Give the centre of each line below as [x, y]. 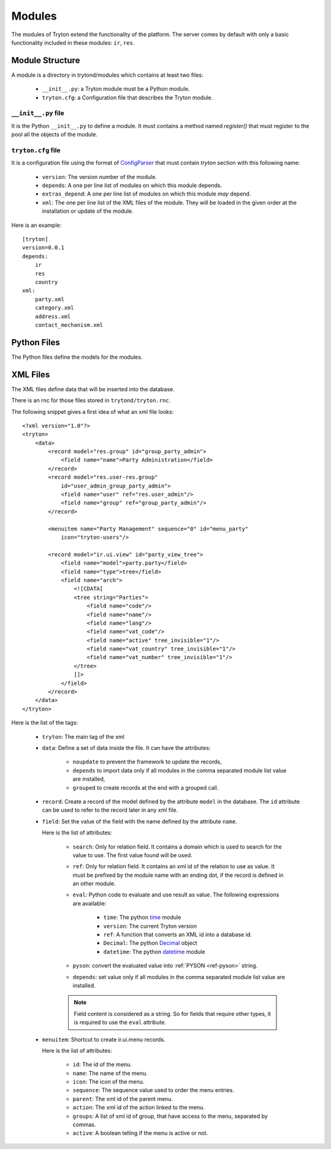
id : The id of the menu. [102, 1064]
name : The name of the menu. [110, 1073]
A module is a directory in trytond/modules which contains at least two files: [107, 75]
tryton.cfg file [36, 150]
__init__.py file [38, 113]
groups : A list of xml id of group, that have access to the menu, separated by [170, 1116]
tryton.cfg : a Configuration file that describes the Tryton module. [127, 97]
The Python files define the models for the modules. [77, 357]
